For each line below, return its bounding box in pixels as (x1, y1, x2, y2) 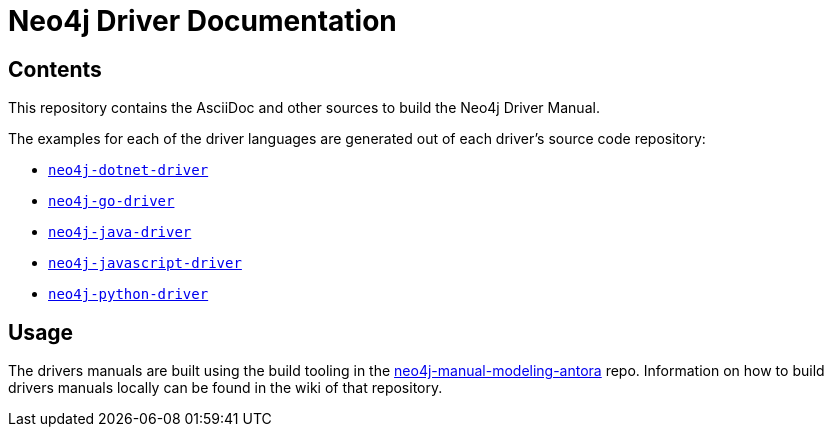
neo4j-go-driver (48, 193, 175, 210)
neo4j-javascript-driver (48, 255, 242, 272)
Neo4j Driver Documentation (8, 4, 397, 38)
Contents (8, 56, 102, 82)
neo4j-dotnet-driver (48, 162, 209, 179)
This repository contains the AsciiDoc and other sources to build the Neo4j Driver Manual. (8, 99, 600, 117)
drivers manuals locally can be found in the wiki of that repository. (8, 379, 443, 397)
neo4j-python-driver (48, 286, 209, 303)
